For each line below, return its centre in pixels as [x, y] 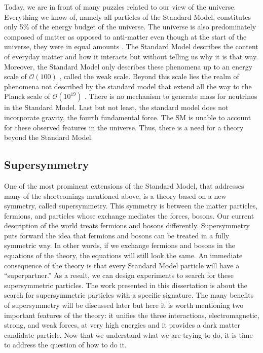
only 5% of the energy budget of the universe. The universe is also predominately [130, 27]
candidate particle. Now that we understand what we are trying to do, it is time [128, 334]
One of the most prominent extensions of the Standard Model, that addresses [124, 185]
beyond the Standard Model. [49, 137]
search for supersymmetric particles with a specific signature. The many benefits [129, 295]
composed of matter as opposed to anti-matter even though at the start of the [125, 36]
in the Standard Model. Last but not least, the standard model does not [116, 107]
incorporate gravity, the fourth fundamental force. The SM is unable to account [128, 117]
